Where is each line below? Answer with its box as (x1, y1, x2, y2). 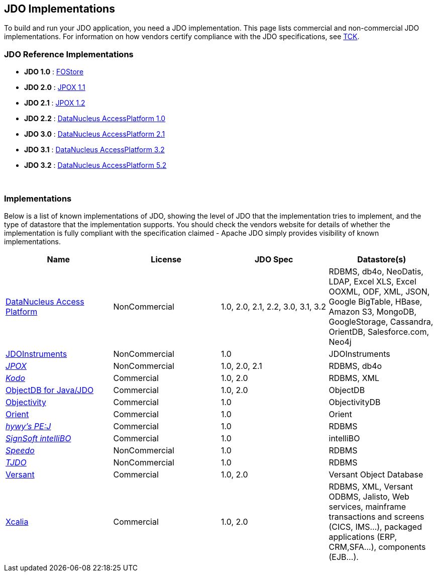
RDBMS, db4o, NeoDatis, (329, 266, 423, 276)
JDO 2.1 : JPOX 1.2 (24, 99, 85, 108)
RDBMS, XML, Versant (329, 481, 413, 492)
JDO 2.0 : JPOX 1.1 (24, 83, 85, 92)
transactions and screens (329, 511, 424, 522)
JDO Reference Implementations (4, 49, 134, 59)
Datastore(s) (357, 254, 406, 264)
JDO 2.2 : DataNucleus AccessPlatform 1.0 (24, 114, 166, 123)
